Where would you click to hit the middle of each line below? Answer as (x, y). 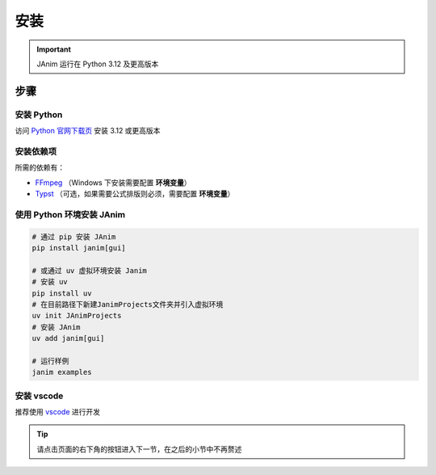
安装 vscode (39, 396)
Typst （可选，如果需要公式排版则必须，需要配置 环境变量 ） (135, 194)
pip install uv (62, 293)
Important (54, 49)
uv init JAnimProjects (77, 316)
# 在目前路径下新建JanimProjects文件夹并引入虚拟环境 (128, 304)
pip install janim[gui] (79, 248)
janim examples (62, 372)
